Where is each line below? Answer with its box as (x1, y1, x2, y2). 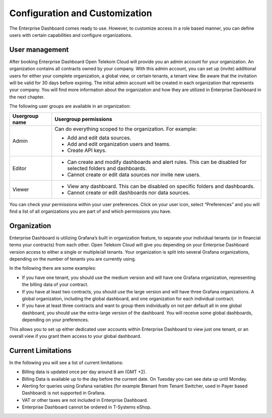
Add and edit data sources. (67, 134, 131, 141)
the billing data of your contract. (22, 281, 89, 287)
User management (9, 45, 69, 54)
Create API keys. (67, 147, 107, 154)
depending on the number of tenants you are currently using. (9, 256, 136, 262)
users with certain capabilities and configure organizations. (9, 32, 132, 38)
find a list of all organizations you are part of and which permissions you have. (9, 208, 172, 214)
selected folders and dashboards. (67, 164, 147, 171)
